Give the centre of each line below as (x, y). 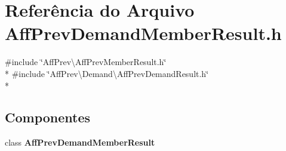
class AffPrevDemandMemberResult (80, 142)
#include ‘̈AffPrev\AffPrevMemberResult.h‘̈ (86, 62)
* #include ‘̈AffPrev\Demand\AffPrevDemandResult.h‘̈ (107, 73)
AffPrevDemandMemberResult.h (143, 33)
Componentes (48, 117)
